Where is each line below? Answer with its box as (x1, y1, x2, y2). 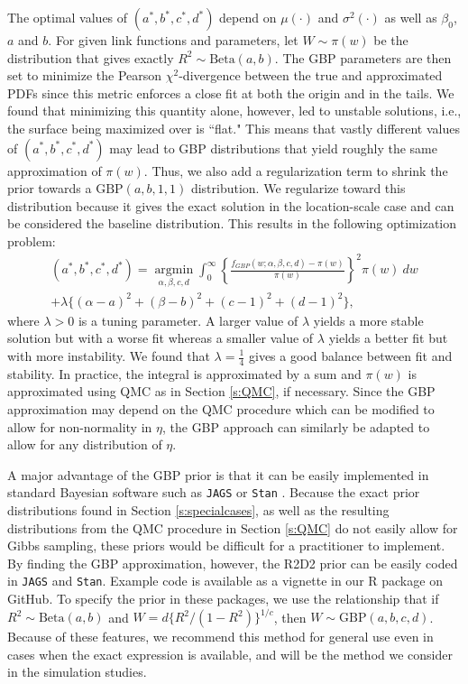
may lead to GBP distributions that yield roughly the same (109, 138, 437, 157)
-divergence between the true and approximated (179, 66, 443, 85)
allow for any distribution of (7, 435, 162, 454)
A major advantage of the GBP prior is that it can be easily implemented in (7, 465, 429, 484)
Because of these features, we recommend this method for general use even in (7, 627, 434, 646)
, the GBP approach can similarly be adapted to (161, 417, 430, 436)
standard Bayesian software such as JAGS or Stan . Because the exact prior (7, 483, 420, 502)
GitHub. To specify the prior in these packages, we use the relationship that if (7, 589, 439, 608)
